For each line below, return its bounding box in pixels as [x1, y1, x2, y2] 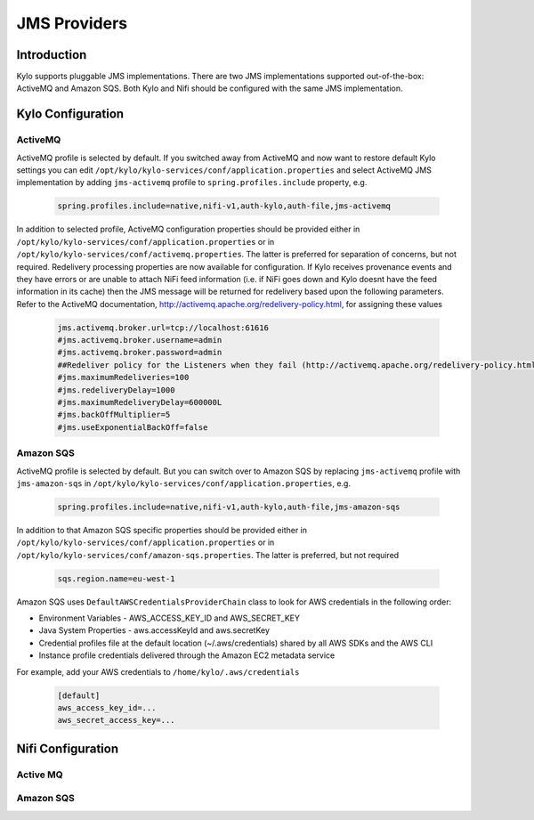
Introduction [16, 47, 87, 62]
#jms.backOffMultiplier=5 [57, 410, 171, 420]
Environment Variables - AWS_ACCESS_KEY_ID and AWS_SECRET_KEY [38, 613, 300, 623]
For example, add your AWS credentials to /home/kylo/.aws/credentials [16, 666, 300, 677]
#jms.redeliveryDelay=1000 [57, 385, 175, 395]
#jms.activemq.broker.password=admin [57, 347, 222, 358]
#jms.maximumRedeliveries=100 [57, 372, 190, 383]
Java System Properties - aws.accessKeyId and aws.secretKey [38, 625, 271, 636]
